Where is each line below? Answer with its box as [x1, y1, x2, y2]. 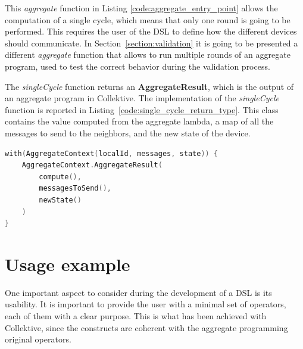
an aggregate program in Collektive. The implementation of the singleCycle [5, 92, 279, 104]
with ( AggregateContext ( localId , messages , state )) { [5, 149, 218, 158]
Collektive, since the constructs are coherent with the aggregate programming [5, 321, 288, 334]
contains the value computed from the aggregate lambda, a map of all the [5, 115, 274, 127]
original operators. [5, 333, 71, 345]
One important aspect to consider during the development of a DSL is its [5, 286, 272, 298]
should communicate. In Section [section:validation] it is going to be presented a [5, 36, 298, 49]
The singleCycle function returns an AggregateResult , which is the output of [5, 80, 294, 92]
